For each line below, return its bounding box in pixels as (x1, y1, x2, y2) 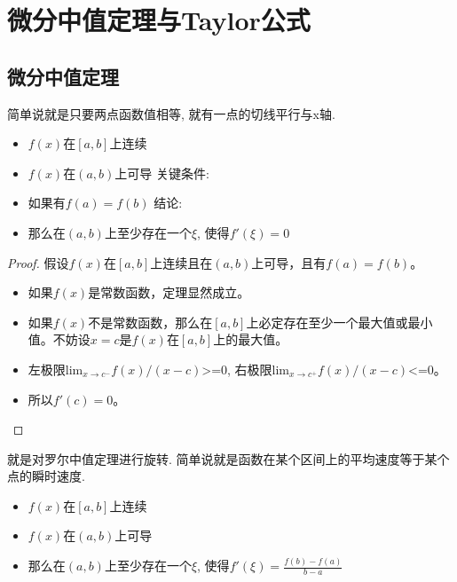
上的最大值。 (213, 330, 288, 349)
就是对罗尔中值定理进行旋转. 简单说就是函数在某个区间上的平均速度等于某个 (7, 449, 450, 468)
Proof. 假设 (7, 253, 69, 271)
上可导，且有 (251, 253, 327, 271)
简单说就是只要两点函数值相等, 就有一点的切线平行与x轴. (7, 104, 335, 122)
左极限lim (28, 359, 83, 378)
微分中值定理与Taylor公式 (7, 2, 311, 38)
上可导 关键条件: (114, 163, 209, 182)
